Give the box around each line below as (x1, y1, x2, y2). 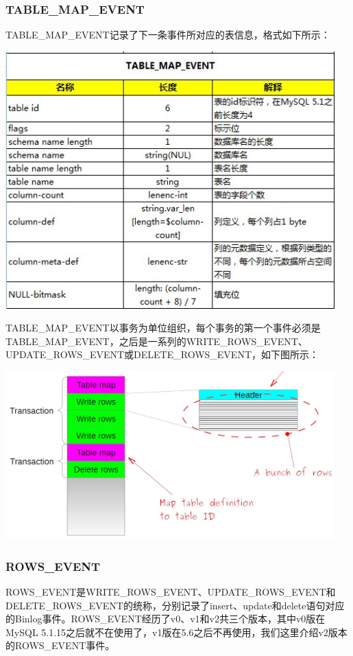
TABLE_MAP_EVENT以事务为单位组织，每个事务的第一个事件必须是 (5, 320, 321, 335)
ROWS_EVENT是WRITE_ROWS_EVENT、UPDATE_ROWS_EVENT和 (5, 584, 336, 598)
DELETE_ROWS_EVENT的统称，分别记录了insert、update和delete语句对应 (5, 598, 345, 612)
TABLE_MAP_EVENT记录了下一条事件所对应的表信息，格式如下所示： (5, 27, 330, 42)
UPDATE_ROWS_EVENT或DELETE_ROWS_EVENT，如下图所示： (5, 347, 319, 362)
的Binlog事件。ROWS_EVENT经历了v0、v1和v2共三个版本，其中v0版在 (5, 611, 326, 626)
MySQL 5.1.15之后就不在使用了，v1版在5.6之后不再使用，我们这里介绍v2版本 (5, 624, 348, 639)
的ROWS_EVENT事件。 (5, 638, 115, 653)
